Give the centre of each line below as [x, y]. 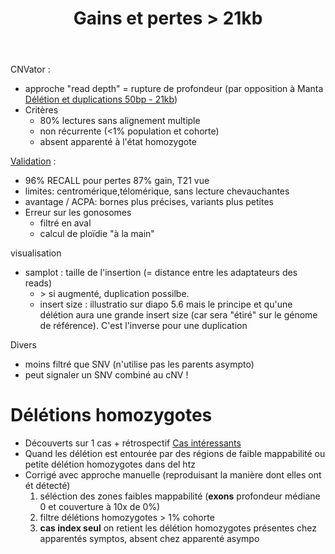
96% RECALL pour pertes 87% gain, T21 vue [117, 181]
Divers [23, 345]
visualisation [36, 253]
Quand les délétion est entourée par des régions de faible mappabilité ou [175, 454]
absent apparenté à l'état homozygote [118, 142]
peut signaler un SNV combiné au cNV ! [106, 375]
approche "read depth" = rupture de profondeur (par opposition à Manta [174, 89]
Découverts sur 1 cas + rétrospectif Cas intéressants [133, 443]
